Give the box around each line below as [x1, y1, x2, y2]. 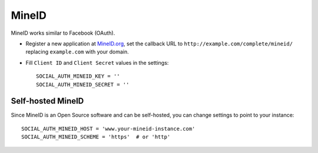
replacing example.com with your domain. [25, 48, 129, 55]
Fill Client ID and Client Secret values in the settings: [25, 59, 169, 66]
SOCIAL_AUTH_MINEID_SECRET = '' [36, 81, 130, 88]
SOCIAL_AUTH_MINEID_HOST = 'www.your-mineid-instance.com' [21, 125, 196, 132]
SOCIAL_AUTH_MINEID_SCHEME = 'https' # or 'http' [21, 134, 171, 141]
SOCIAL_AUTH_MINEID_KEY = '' [36, 73, 120, 79]
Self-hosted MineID [11, 96, 84, 106]
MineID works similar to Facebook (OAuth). [11, 29, 115, 36]
